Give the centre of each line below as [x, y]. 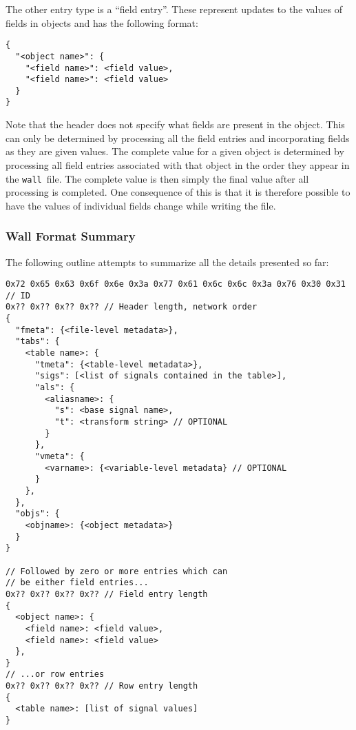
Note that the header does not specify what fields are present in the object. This [175, 124]
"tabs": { [38, 342]
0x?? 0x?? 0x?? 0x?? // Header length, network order [132, 307]
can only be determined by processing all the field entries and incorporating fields [178, 138]
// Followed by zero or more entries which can [117, 571]
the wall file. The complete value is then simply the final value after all [157, 178]
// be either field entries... [77, 583]
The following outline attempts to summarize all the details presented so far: [167, 262]
